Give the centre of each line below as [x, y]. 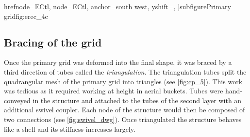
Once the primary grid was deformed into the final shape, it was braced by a [118, 62]
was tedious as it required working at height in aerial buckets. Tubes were [114, 91]
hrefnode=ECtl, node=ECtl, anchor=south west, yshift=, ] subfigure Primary [117, 6]
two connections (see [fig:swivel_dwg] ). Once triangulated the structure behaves [123, 119]
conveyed [17, 100]
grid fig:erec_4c [26, 16]
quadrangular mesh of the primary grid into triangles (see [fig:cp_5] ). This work [123, 81]
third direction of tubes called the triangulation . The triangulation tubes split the [125, 71]
